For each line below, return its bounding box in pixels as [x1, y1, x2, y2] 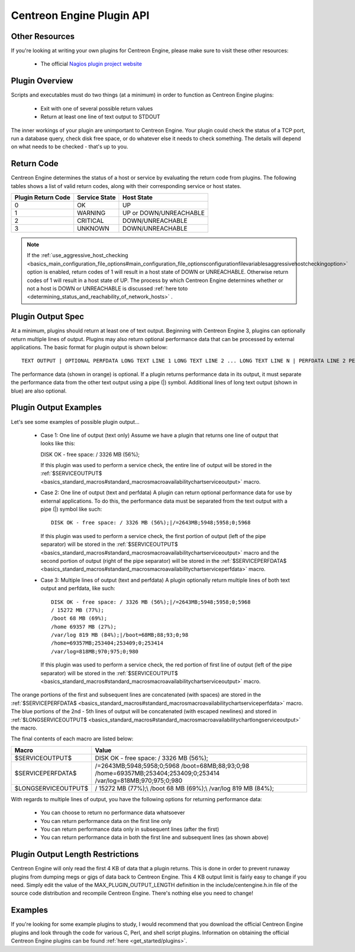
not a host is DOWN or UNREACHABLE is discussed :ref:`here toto [27, 284, 188, 292]
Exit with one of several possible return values [40, 105, 153, 112]
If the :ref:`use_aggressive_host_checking [27, 252, 128, 259]
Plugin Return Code [14, 193, 70, 201]
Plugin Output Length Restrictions [11, 849, 139, 860]
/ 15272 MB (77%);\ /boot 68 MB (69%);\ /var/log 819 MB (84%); [95, 784, 275, 792]
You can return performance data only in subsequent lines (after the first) [40, 825, 220, 833]
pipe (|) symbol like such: [40, 506, 102, 513]
